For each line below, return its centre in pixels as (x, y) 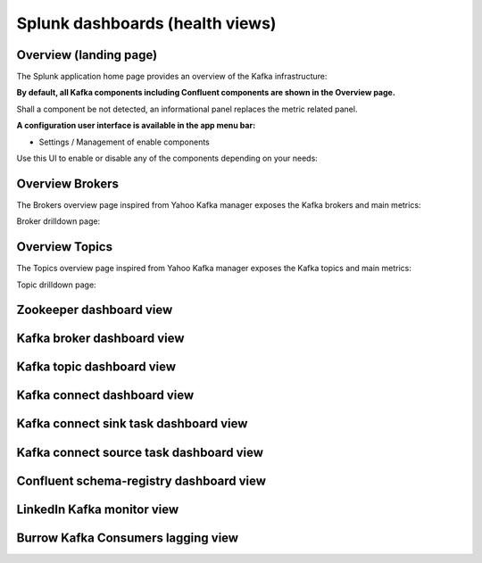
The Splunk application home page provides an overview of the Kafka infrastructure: (172, 77)
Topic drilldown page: (57, 285)
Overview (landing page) (87, 55)
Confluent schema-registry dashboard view (141, 480)
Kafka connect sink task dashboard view (132, 424)
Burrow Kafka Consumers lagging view (128, 538)
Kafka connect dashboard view (105, 396)
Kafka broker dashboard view (100, 339)
